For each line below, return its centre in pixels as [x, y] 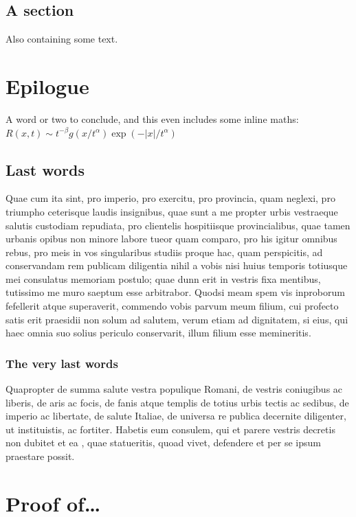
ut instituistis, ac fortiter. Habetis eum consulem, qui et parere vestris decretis [170, 429]
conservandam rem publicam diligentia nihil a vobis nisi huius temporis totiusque [177, 265]
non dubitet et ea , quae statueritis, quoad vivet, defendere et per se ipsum [163, 443]
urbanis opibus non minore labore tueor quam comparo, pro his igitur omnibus [171, 239]
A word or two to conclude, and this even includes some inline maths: [152, 118]
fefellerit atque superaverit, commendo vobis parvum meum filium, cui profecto [172, 306]
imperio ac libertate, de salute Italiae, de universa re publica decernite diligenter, [176, 416]
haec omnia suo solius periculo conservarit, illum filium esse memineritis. [158, 333]
